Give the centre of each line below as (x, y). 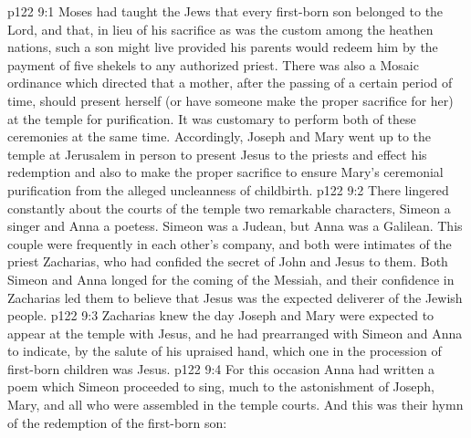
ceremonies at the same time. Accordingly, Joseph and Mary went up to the (220, 136)
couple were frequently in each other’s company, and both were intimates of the (230, 243)
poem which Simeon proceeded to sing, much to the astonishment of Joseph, (221, 386)
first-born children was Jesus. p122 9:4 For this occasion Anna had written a (221, 368)
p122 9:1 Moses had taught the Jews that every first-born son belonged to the (225, 11)
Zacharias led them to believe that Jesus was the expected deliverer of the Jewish (235, 297)
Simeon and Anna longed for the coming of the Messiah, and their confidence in (231, 279)
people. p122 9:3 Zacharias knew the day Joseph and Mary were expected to (221, 315)
